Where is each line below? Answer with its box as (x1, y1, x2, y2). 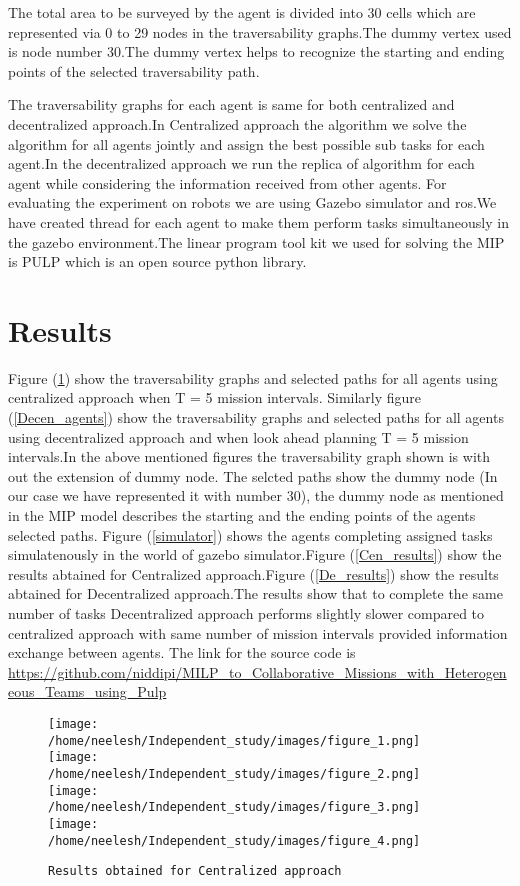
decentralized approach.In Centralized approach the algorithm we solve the (8, 113, 467, 134)
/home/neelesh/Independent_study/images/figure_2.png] (48, 766, 421, 781)
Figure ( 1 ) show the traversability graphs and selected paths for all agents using (8, 367, 498, 388)
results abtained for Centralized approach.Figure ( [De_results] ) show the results (8, 563, 499, 584)
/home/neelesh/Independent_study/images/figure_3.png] (48, 800, 421, 815)
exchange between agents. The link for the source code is (8, 642, 356, 663)
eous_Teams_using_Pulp (8, 681, 167, 702)
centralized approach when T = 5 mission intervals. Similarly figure (8, 387, 422, 408)
